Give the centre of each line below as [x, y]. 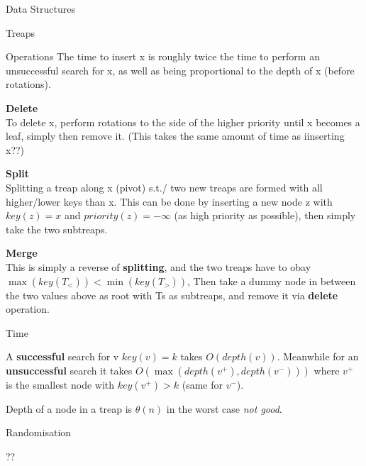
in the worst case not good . [224, 408]
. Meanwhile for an [318, 356]
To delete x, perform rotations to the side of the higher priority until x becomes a [183, 122]
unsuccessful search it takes [69, 370]
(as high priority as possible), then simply [265, 215]
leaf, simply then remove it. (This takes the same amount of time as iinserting [175, 136]
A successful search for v [62, 356]
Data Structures [40, 9]
